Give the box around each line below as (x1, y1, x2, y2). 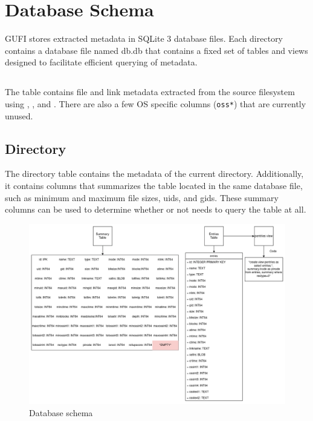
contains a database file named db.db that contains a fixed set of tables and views (5, 44, 308, 56)
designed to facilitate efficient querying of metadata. (5, 56, 198, 68)
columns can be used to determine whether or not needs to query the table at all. (5, 203, 306, 216)
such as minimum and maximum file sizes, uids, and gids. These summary (5, 191, 279, 204)
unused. (5, 109, 33, 122)
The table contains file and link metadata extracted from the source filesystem (5, 85, 295, 98)
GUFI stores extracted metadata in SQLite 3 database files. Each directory (5, 32, 283, 45)
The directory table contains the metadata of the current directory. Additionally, (5, 167, 304, 180)
